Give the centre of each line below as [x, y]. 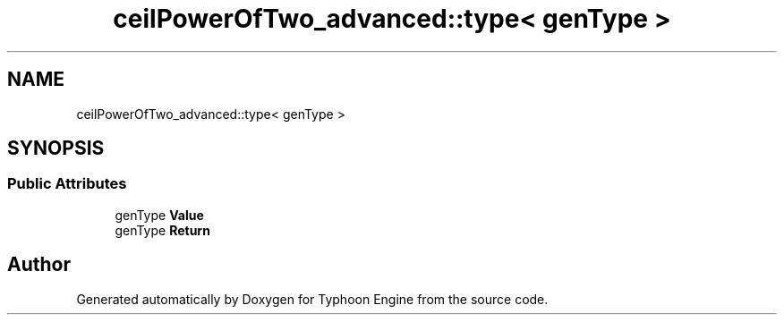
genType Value [159, 215]
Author [39, 265]
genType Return [162, 230]
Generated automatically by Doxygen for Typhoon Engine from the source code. [312, 299]
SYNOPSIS [56, 148]
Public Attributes [67, 184]
